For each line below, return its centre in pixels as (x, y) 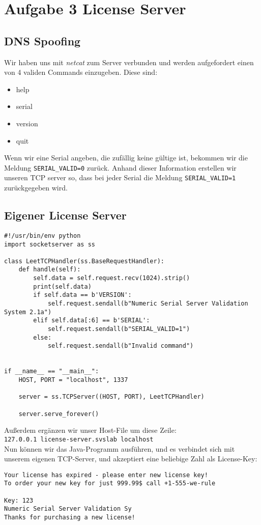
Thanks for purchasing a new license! (70, 517)
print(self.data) (62, 286)
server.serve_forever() (59, 414)
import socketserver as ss (50, 244)
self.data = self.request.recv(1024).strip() (112, 278)
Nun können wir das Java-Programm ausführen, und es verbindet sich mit (120, 448)
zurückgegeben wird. (36, 188)
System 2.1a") (28, 312)
